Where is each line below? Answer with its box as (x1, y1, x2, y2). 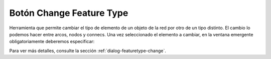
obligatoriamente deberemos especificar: (9, 39, 95, 45)
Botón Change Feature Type (9, 7, 128, 18)
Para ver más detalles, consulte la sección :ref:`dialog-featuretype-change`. (9, 48, 167, 54)
